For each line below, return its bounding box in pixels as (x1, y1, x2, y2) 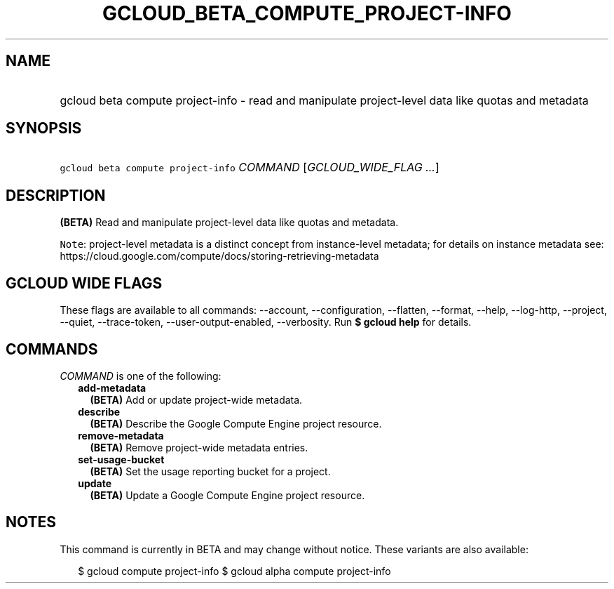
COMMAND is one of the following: (60, 369, 221, 382)
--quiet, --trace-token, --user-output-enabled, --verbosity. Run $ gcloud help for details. (60, 316, 472, 329)
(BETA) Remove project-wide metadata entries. (90, 441, 308, 454)
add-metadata (78, 381, 146, 394)
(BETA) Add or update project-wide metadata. (90, 393, 303, 406)
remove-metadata (78, 429, 164, 442)
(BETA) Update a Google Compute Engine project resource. (90, 489, 365, 501)
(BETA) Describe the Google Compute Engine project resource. (90, 417, 382, 430)
